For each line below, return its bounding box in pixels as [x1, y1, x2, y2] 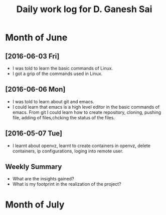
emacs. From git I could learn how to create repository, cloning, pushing [12, 109, 161, 115]
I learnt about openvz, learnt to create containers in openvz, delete [12, 142, 150, 149]
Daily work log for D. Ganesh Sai [16, 4, 152, 15]
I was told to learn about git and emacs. [12, 98, 94, 104]
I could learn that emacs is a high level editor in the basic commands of [12, 104, 160, 110]
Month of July [5, 199, 65, 210]
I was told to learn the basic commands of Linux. [12, 65, 113, 71]
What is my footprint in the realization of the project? [12, 181, 121, 187]
